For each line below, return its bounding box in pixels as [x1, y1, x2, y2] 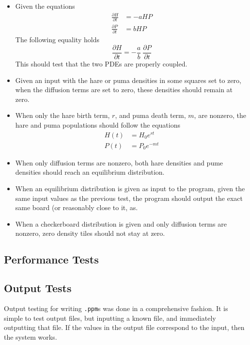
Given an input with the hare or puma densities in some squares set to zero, [15, 75, 241, 85]
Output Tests [4, 280, 72, 296]
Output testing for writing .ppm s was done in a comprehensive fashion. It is [4, 303, 228, 313]
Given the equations [15, 1, 75, 11]
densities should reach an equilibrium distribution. [15, 167, 165, 177]
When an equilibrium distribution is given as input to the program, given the [15, 183, 245, 193]
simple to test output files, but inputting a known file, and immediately [4, 312, 216, 323]
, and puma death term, [115, 110, 186, 120]
